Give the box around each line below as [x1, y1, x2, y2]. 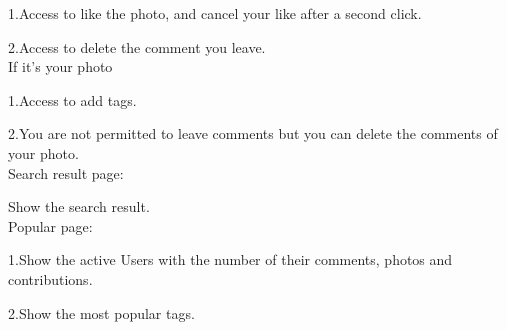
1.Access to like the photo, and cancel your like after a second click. [8, 3, 422, 23]
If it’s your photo [8, 56, 113, 77]
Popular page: [8, 215, 93, 236]
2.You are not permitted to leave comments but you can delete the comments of [8, 123, 498, 144]
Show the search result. [8, 196, 150, 217]
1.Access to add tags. [8, 89, 137, 110]
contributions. [8, 268, 93, 289]
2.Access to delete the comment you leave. [8, 36, 266, 57]
